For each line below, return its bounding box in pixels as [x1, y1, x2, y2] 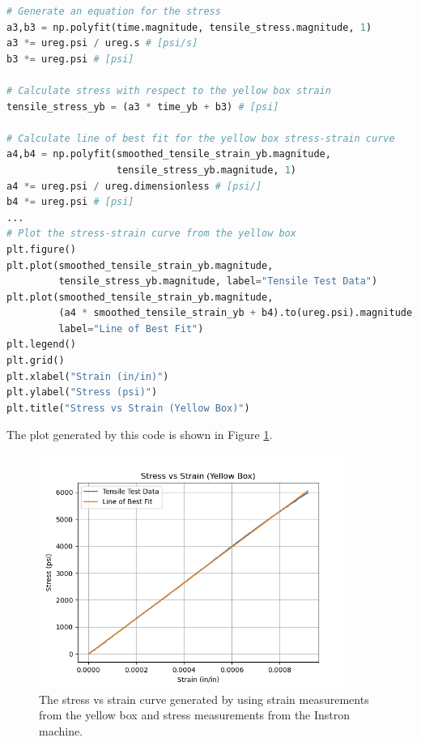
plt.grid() [6, 355, 65, 367]
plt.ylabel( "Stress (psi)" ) [6, 386, 158, 399]
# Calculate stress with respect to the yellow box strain [6, 84, 331, 96]
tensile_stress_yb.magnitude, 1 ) [117, 164, 296, 176]
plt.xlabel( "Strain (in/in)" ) [6, 370, 169, 382]
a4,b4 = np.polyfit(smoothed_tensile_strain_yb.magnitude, [6, 148, 331, 160]
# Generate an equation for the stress [6, 6, 221, 17]
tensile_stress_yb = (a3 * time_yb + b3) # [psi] [6, 100, 279, 113]
